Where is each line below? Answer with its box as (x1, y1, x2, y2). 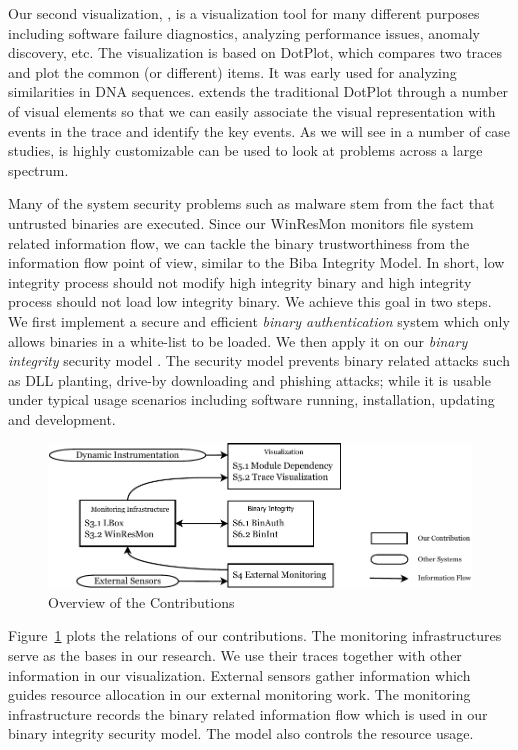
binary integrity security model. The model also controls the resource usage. (8, 723, 474, 744)
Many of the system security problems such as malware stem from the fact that (8, 193, 495, 214)
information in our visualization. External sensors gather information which (8, 664, 471, 685)
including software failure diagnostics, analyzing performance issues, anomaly (8, 22, 480, 43)
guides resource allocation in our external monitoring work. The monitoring (8, 684, 471, 705)
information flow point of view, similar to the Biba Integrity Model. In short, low (8, 252, 505, 273)
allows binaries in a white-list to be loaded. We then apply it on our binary (8, 330, 468, 351)
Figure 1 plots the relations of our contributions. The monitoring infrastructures (8, 625, 502, 646)
